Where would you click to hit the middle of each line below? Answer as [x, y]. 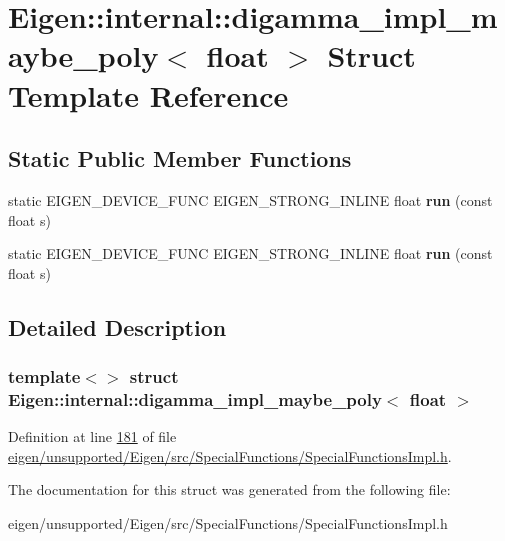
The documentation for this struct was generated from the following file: [229, 489]
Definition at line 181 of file [92, 436]
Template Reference [148, 94]
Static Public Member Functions [180, 158]
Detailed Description [117, 326]
